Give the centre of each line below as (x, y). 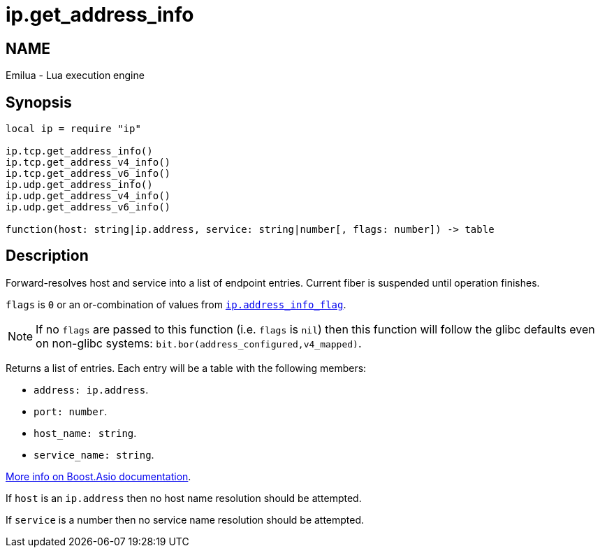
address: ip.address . (91, 389)
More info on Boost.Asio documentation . (98, 476)
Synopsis (39, 102)
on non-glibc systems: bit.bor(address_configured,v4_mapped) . (199, 343)
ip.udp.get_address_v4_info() (88, 196)
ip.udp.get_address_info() (79, 185)
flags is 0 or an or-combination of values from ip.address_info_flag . (176, 304)
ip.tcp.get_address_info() (79, 151)
